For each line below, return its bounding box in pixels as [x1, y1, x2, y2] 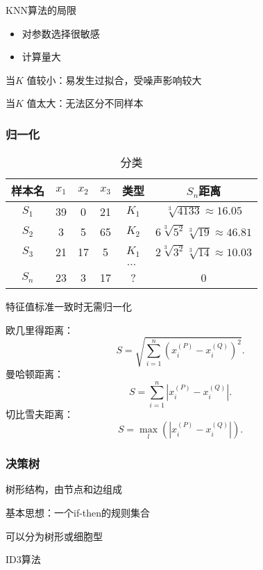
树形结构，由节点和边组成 [6, 482, 122, 496]
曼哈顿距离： [6, 366, 64, 380]
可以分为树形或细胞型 [6, 528, 103, 543]
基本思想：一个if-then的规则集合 [6, 505, 151, 520]
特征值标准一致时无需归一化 [6, 299, 132, 314]
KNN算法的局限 [6, 3, 76, 17]
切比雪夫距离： [6, 406, 74, 421]
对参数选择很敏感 [22, 26, 100, 40]
